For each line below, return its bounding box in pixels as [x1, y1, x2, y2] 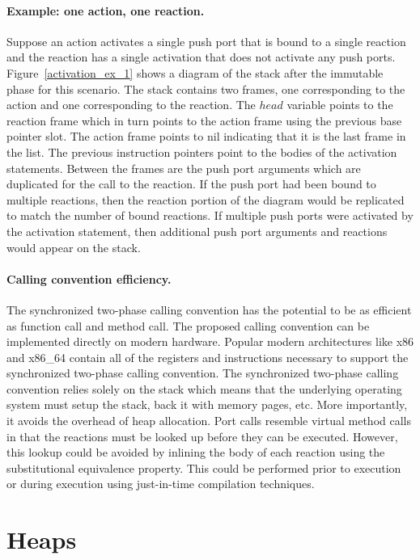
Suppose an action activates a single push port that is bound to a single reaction [6, 32, 406, 49]
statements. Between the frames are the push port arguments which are [6, 159, 361, 176]
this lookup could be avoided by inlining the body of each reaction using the [6, 444, 385, 461]
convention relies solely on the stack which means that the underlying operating [6, 380, 402, 397]
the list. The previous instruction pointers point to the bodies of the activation [6, 143, 397, 160]
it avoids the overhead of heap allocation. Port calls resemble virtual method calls [6, 412, 411, 429]
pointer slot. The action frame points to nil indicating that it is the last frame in [6, 128, 406, 145]
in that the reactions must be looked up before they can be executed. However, [6, 427, 398, 444]
